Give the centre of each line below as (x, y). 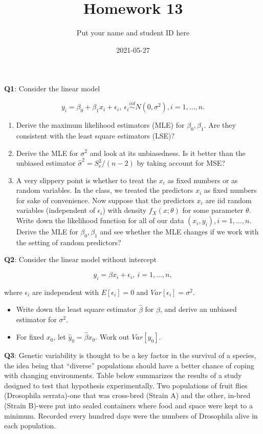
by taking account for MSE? (181, 163)
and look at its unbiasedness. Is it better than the (168, 153)
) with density (125, 210)
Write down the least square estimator (76, 309)
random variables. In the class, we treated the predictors (105, 190)
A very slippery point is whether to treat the (86, 180)
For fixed (30, 337)
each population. (30, 426)
